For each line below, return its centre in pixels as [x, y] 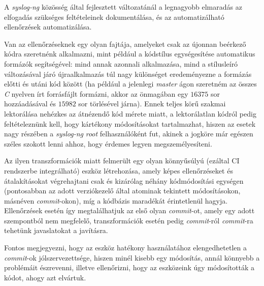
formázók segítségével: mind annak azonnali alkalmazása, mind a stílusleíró [121, 63]
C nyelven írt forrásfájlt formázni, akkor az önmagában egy [96, 93]
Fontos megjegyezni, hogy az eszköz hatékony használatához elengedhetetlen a [125, 248]
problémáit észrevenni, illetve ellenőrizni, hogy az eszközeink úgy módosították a [129, 267]
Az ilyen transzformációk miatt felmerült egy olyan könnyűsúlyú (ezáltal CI [122, 161]
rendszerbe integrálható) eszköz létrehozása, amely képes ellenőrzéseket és [119, 170]
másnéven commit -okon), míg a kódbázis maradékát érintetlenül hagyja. [116, 200]
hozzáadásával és [30, 104]
